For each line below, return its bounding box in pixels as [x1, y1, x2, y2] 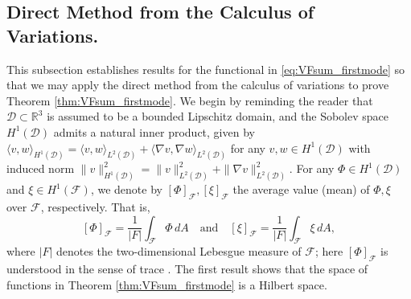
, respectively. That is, [40, 199, 150, 215]
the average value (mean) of [232, 181, 370, 198]
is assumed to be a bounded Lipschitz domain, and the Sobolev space [47, 108, 389, 125]
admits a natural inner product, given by [53, 123, 255, 140]
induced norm [6, 160, 75, 177]
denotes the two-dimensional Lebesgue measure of [55, 243, 302, 260]
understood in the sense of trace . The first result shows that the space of [6, 260, 368, 277]
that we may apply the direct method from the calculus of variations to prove [6, 76, 389, 93]
